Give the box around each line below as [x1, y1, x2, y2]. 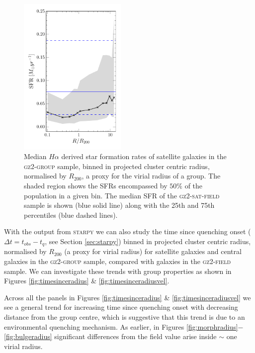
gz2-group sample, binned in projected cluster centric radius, [24, 161, 210, 171]
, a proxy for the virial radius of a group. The [82, 171, 221, 181]
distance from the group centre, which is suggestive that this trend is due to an [4, 311, 245, 322]
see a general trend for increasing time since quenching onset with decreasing [4, 302, 238, 312]
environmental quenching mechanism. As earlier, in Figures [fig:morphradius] [4, 321, 238, 332]
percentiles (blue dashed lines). [24, 209, 118, 220]
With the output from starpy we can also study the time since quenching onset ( [4, 226, 251, 237]
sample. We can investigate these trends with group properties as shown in [4, 265, 232, 276]
